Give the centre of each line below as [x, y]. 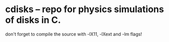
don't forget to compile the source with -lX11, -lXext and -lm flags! [74, 34]
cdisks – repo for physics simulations [84, 9]
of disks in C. [33, 20]
